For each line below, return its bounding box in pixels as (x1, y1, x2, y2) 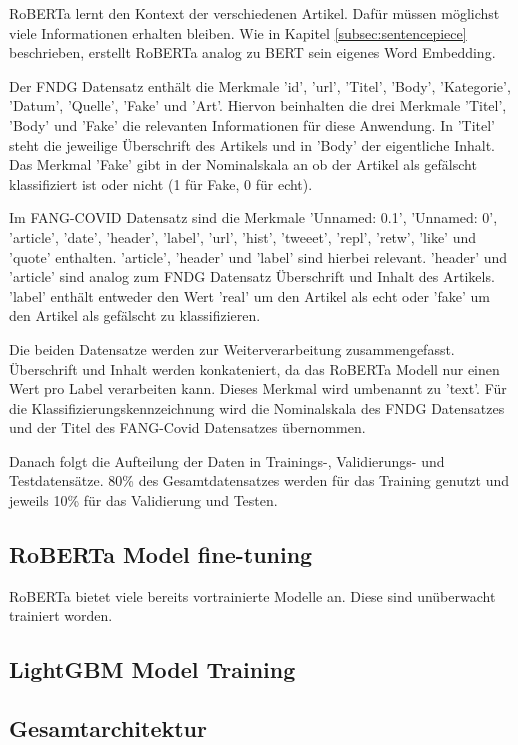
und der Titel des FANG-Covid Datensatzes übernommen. (9, 417, 366, 438)
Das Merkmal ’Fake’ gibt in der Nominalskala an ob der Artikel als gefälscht (9, 154, 477, 175)
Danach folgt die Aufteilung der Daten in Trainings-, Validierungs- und (9, 450, 445, 471)
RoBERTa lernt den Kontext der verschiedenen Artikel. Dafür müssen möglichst (9, 3, 500, 23)
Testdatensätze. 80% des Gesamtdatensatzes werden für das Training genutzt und (9, 470, 510, 491)
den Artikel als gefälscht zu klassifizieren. (9, 305, 261, 326)
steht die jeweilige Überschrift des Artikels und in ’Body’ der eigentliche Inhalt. (9, 134, 495, 155)
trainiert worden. (9, 605, 113, 626)
